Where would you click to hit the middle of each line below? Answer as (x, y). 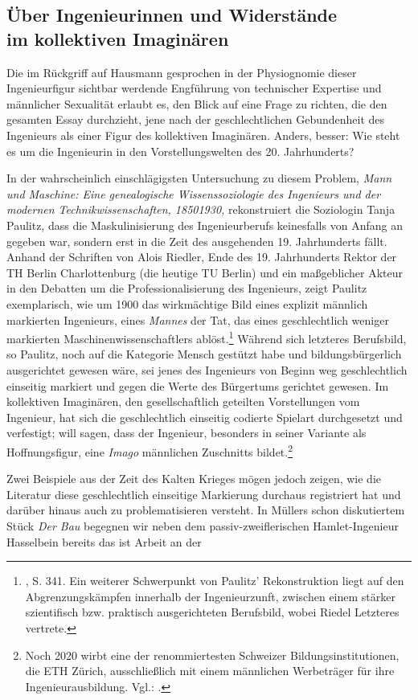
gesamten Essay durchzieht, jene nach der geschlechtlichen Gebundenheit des (196, 119)
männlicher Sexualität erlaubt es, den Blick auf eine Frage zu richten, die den (197, 103)
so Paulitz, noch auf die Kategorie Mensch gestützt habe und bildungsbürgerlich (204, 354)
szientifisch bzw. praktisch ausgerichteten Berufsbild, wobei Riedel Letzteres (212, 612)
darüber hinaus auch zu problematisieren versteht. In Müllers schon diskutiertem (206, 510)
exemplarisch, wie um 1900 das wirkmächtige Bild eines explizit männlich (187, 303)
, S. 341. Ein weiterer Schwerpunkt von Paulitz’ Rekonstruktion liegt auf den (215, 581)
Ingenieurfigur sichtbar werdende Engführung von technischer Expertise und (194, 88)
